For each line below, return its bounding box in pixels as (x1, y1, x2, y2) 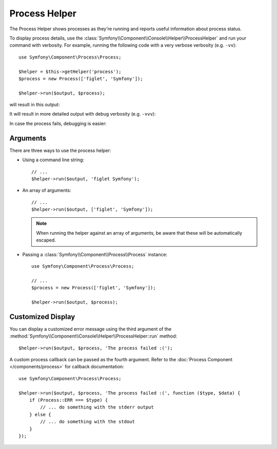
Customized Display (9, 312, 75, 321)
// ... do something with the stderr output (40, 404, 154, 410)
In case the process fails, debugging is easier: (9, 120, 107, 126)
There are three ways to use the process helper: (9, 147, 111, 154)
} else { (29, 411, 51, 417)
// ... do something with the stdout (40, 419, 135, 425)
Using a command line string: (22, 157, 85, 163)
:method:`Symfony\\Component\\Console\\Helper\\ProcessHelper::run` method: (9, 333, 177, 339)
